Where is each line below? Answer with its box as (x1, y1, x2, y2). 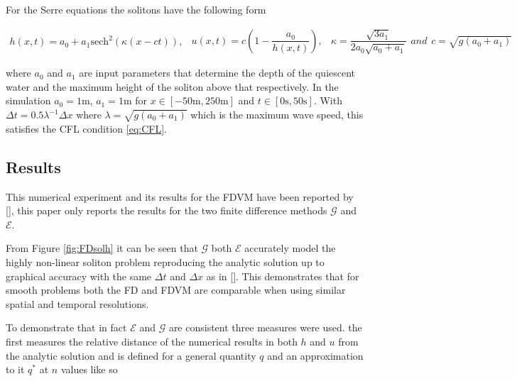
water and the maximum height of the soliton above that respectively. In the (6, 79, 339, 94)
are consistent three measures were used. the (168, 320, 362, 335)
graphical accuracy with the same (6, 268, 152, 283)
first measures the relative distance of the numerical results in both (6, 333, 298, 348)
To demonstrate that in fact (6, 320, 127, 335)
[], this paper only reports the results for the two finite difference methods (6, 203, 327, 218)
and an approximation (267, 348, 364, 363)
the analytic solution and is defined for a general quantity (6, 348, 256, 363)
